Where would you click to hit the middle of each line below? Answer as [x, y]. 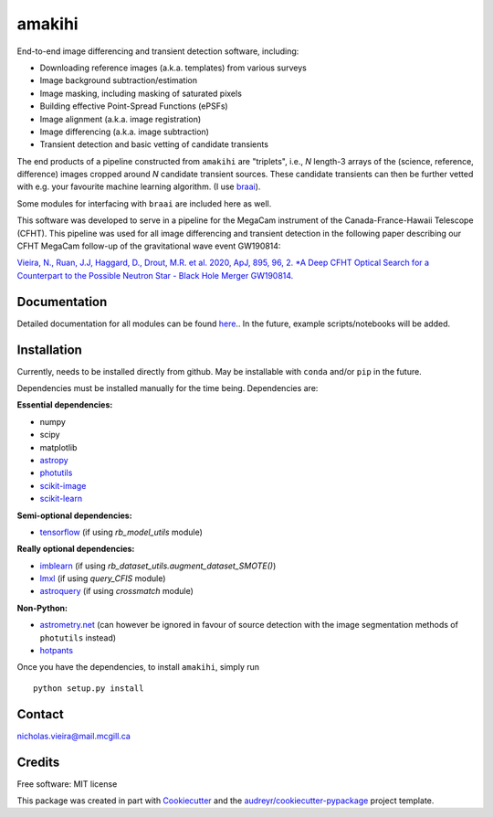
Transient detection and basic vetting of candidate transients [154, 144]
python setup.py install [89, 688]
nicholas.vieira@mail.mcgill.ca [74, 736]
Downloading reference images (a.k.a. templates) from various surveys [173, 68]
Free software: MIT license [67, 784]
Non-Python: [42, 608]
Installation [49, 350]
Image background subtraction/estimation [119, 80]
